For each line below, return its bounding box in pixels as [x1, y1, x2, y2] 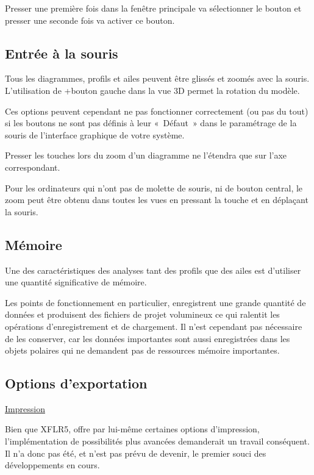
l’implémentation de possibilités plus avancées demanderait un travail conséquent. [5, 435, 310, 448]
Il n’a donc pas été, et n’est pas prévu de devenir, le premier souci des [5, 446, 266, 459]
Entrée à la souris [5, 43, 118, 62]
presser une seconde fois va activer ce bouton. [5, 13, 175, 26]
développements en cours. [5, 459, 100, 471]
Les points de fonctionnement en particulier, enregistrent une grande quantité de [5, 296, 306, 309]
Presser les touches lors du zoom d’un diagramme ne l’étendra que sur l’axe [5, 149, 287, 162]
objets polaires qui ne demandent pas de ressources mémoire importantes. [5, 344, 280, 357]
